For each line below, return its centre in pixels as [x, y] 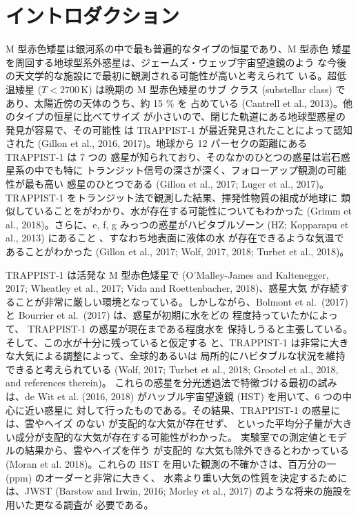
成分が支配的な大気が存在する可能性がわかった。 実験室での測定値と [171, 436]
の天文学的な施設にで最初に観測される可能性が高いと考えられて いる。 [167, 76]
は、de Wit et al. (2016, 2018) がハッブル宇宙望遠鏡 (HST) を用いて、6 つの [174, 396]
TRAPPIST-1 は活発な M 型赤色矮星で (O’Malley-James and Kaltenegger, [167, 274]
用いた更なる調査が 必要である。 [80, 504]
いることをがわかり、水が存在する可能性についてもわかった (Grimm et [193, 211]
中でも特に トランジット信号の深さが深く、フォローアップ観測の [181, 170]
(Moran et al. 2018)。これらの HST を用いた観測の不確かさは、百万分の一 [171, 463]
